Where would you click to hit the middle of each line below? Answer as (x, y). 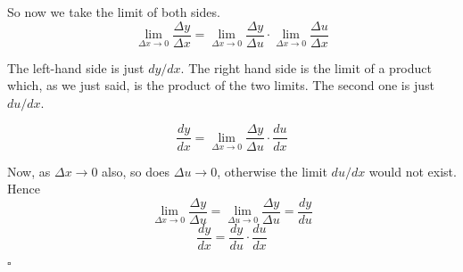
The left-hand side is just (76, 67)
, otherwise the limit (272, 171)
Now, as (29, 171)
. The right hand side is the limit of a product (306, 67)
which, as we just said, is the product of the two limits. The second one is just (221, 85)
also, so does (136, 171)
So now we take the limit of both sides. (114, 12)
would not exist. (413, 171)
